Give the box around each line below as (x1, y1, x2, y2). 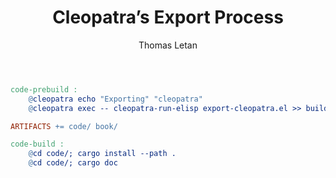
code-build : (10, 139, 65, 150)
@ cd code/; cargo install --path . (28, 149, 177, 159)
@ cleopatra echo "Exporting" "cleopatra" (28, 94, 203, 104)
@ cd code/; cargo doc (28, 158, 118, 168)
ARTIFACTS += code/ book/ (10, 121, 118, 131)
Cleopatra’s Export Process (52, 6, 284, 29)
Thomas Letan (138, 39, 198, 51)
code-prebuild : (10, 84, 78, 95)
